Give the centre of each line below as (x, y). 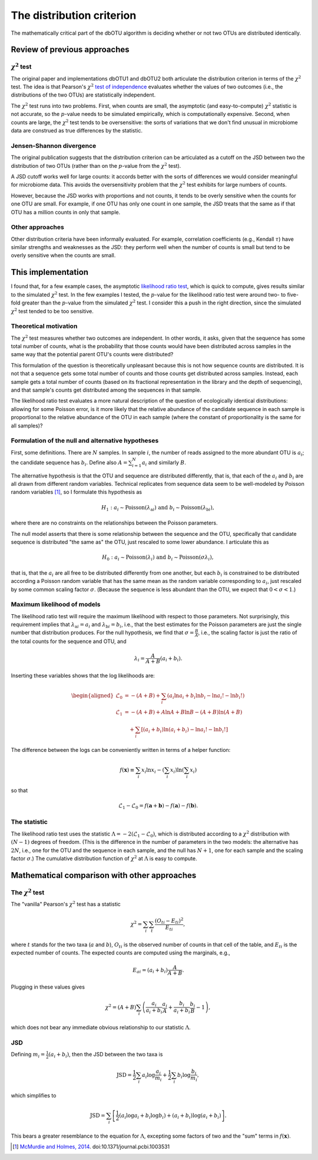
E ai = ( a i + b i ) (150, 970)
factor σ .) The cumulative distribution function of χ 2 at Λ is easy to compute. (104, 858)
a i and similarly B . (164, 463)
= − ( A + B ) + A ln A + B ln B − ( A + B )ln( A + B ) (183, 712)
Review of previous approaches (70, 50)
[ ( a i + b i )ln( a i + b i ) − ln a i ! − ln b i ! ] (185, 730)
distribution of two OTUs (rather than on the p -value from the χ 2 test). (96, 165)
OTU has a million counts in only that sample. (66, 212)
